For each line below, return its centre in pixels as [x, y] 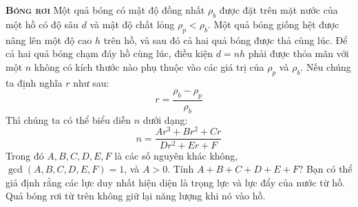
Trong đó [25, 155]
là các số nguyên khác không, [176, 155]
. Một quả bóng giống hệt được [273, 24]
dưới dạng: [165, 119]
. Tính [181, 169]
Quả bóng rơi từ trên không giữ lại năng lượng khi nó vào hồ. [136, 196]
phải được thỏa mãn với [298, 53]
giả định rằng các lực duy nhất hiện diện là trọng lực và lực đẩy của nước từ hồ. [175, 182]
